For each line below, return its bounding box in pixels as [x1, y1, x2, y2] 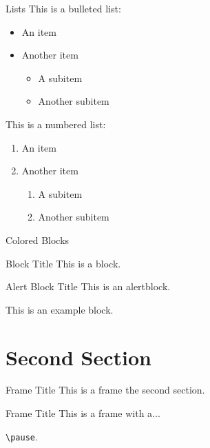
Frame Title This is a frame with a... [6, 406, 160, 420]
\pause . [6, 429, 38, 443]
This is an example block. [6, 302, 114, 316]
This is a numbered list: [6, 116, 106, 131]
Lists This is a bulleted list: [6, 1, 121, 15]
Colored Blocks [6, 232, 70, 247]
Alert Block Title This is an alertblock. [6, 279, 171, 294]
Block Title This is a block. [6, 256, 121, 270]
